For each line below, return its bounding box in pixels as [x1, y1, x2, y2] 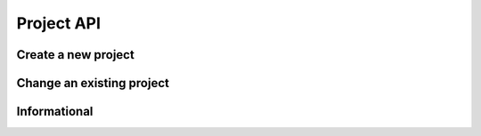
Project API [16, 13, 102, 33]
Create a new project [16, 47, 135, 62]
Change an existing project [16, 76, 169, 91]
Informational [16, 104, 94, 119]
